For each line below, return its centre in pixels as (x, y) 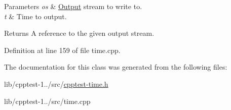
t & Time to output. (35, 16)
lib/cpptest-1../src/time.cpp (47, 101)
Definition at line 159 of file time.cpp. (62, 50)
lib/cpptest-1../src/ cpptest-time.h (56, 84)
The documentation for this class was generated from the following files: (116, 67)
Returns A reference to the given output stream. (79, 33)
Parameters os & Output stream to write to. (73, 6)
